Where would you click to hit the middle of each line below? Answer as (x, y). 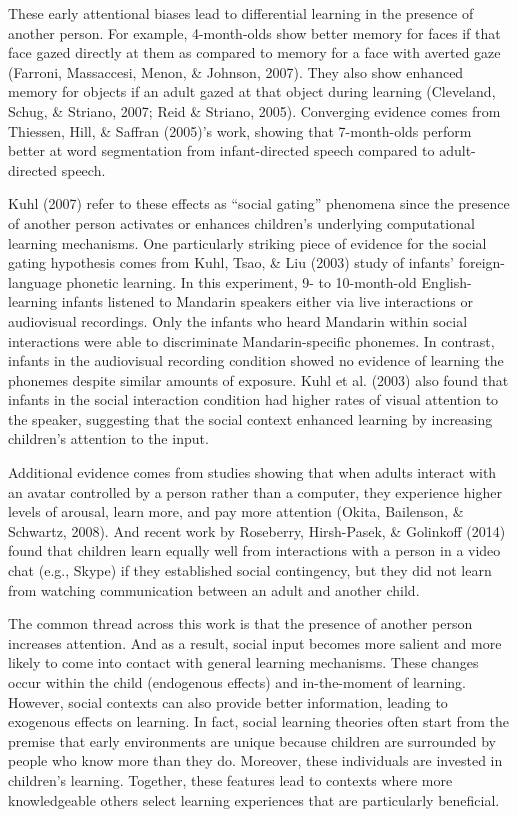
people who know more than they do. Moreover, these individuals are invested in (255, 760)
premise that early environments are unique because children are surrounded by (252, 740)
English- (446, 281)
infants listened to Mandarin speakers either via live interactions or (267, 301)
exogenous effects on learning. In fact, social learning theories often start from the (259, 721)
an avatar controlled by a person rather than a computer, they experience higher (255, 491)
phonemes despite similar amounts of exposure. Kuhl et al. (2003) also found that (258, 379)
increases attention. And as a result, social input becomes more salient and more (255, 642)
